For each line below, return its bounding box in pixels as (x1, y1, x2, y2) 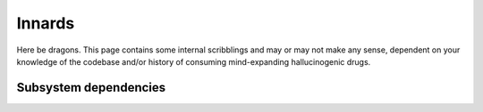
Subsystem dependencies (16, 80, 166, 95)
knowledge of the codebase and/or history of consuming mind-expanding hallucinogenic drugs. (16, 56, 371, 67)
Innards (16, 13, 75, 33)
